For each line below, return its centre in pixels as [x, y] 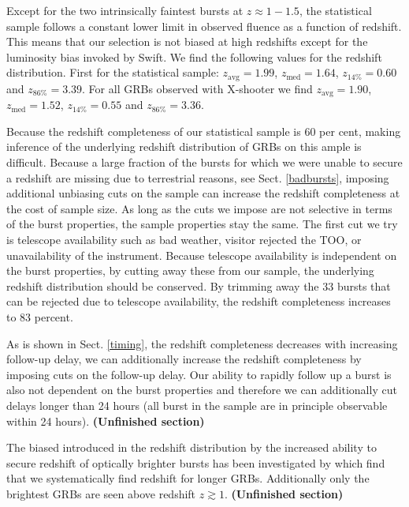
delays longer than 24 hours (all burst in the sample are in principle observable [197, 405]
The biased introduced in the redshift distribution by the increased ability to [191, 447]
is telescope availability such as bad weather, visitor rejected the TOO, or [184, 240]
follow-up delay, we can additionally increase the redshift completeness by [184, 359]
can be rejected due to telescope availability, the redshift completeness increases [199, 301]
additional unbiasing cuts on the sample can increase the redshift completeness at [203, 193]
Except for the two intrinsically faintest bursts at [125, 10]
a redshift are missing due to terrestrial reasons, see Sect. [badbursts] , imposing [198, 177]
